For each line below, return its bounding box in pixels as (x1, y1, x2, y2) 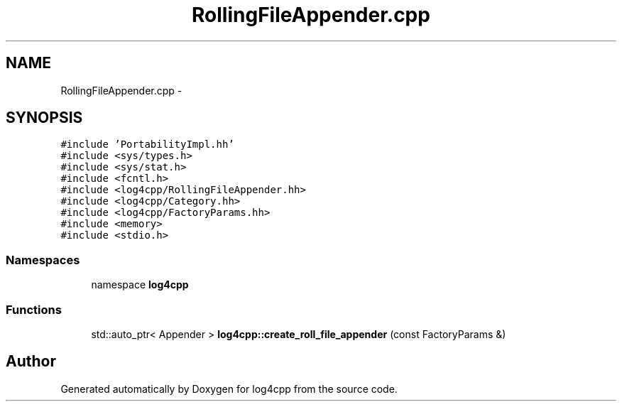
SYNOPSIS (6, 109, 83, 127)
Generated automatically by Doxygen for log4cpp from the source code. (60, 382, 398, 395)
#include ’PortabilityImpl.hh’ (60, 139, 234, 151)
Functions (6, 302, 62, 317)
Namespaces (6, 252, 80, 267)
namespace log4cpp (91, 278, 189, 291)
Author (6, 352, 56, 371)
